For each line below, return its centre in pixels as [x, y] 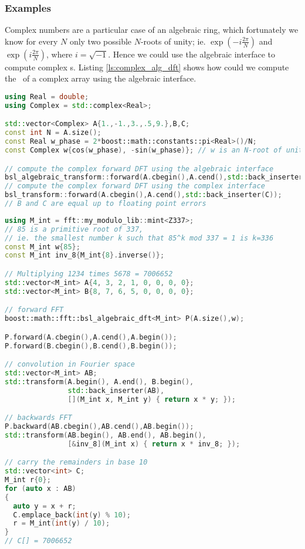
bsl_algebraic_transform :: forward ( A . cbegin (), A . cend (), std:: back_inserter [154, 177]
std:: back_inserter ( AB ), [116, 390]
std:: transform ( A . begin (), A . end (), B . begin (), [99, 382]
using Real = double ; [47, 97]
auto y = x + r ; [45, 506]
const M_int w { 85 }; [43, 247]
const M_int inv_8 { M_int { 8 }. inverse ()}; [85, 255]
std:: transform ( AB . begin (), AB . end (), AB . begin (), [106, 435]
